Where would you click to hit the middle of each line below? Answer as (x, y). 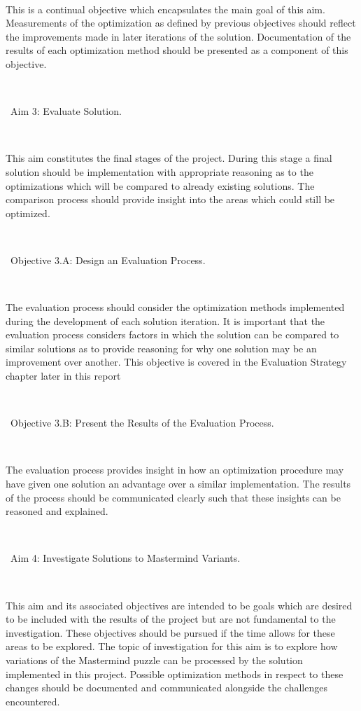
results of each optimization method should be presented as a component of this (177, 50)
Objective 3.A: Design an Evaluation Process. (108, 260)
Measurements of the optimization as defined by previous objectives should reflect (181, 23)
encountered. (33, 701)
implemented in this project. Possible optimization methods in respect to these (175, 674)
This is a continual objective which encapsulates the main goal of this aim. (165, 9)
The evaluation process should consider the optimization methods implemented (175, 307)
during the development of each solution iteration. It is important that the (165, 320)
